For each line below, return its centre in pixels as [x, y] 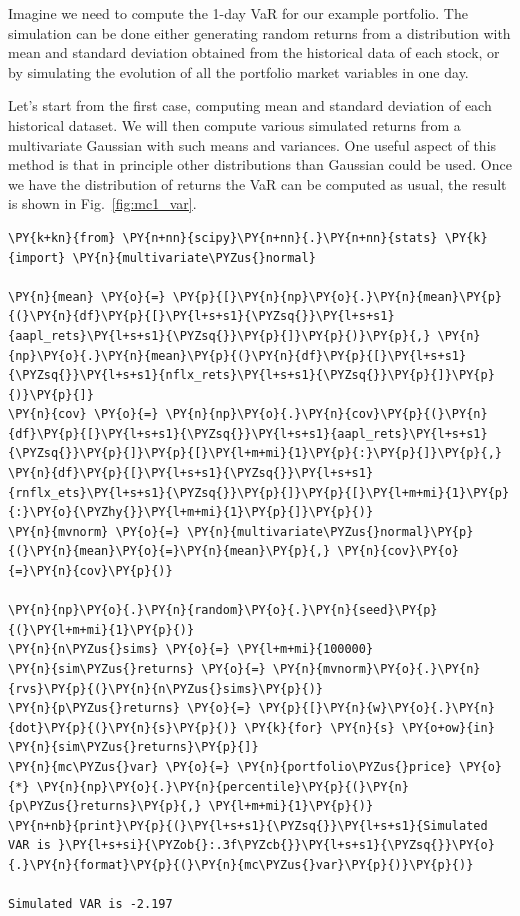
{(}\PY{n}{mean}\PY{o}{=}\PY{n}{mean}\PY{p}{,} [169, 551]
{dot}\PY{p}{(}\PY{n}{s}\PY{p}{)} [123, 727]
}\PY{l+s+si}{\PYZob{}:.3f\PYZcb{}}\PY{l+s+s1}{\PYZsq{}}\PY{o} [276, 845]
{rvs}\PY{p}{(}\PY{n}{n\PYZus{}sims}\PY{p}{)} [165, 688]
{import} [37, 257]
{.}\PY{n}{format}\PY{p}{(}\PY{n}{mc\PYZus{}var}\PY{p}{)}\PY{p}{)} [241, 864]
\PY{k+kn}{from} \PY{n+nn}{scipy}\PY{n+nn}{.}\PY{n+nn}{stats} [223, 237]
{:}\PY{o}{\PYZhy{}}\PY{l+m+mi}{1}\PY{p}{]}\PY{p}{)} [191, 512]
